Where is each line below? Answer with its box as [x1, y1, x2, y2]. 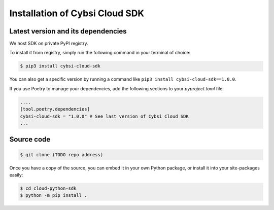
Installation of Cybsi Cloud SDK [9, 8, 145, 19]
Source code [9, 135, 51, 144]
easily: [9, 171, 23, 178]
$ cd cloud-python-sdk [20, 185, 77, 191]
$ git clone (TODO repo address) [20, 152, 104, 157]
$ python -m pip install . [20, 193, 87, 198]
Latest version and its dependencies [9, 27, 127, 36]
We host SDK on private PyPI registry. [9, 41, 88, 47]
